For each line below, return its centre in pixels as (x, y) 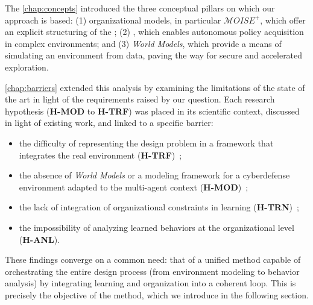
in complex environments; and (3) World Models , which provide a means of (143, 43)
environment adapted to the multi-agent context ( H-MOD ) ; (134, 187)
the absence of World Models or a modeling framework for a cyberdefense (154, 175)
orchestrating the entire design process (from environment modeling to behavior (152, 271)
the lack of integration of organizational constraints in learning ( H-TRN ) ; (159, 207)
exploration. (27, 67)
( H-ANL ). (40, 239)
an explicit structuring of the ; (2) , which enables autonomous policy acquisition (154, 32)
